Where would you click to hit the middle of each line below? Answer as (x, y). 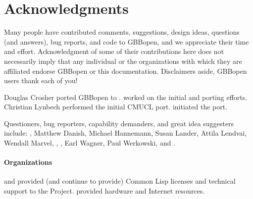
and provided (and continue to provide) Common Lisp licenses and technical (120, 181)
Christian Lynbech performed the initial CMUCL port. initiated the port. (116, 107)
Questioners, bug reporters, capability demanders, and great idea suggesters (119, 123)
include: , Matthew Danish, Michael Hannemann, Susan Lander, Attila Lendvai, (126, 133)
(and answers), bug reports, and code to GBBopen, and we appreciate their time (126, 41)
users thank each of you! (41, 80)
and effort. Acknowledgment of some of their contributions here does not (114, 51)
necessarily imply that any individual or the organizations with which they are (123, 61)
